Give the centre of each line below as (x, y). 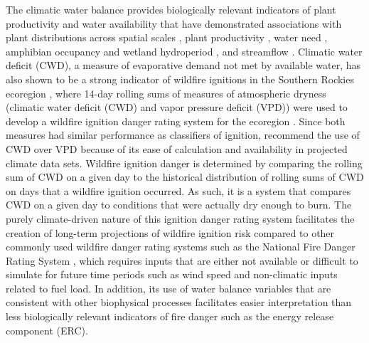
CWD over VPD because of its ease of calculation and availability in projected (177, 148)
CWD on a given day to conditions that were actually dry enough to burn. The (179, 205)
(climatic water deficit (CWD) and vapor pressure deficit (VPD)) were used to (177, 107)
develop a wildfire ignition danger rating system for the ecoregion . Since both (176, 121)
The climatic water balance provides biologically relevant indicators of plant (171, 9)
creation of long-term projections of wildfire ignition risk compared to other (170, 232)
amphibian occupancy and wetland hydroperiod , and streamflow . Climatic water (184, 51)
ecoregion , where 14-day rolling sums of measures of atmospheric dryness (166, 93)
